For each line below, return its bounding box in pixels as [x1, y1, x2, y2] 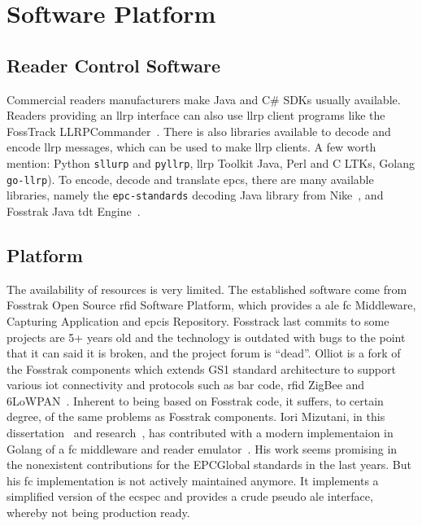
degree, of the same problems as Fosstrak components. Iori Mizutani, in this [7, 408, 385, 425]
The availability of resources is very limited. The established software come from [7, 280, 407, 297]
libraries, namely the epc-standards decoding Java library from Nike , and [7, 186, 384, 204]
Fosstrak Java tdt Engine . [7, 202, 141, 219]
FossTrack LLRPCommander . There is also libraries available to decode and [7, 122, 391, 139]
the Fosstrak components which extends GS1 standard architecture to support [7, 360, 396, 377]
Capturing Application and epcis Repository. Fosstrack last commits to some [7, 312, 389, 329]
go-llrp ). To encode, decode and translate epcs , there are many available [7, 170, 374, 187]
